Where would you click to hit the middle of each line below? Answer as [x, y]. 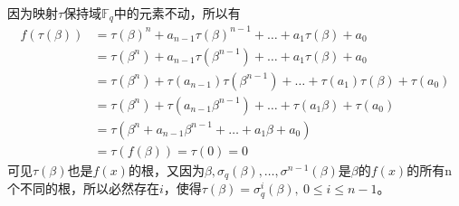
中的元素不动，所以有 [177, 12]
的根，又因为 [166, 169]
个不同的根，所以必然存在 [83, 188]
